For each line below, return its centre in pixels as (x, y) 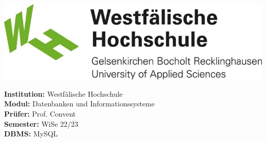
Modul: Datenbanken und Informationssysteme (80, 104)
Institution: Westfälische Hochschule (63, 93)
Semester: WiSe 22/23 (41, 123)
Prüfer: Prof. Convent (40, 113)
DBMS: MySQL (31, 134)
